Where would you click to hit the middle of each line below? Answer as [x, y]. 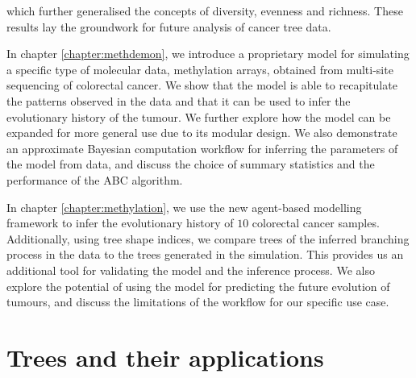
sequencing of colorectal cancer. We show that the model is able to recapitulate [202, 85]
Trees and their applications [165, 357]
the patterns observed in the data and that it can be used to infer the [179, 100]
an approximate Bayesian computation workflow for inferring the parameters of [202, 148]
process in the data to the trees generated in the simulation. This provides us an [205, 254]
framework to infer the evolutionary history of [120, 223]
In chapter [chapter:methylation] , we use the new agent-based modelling [184, 207]
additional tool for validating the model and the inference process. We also [191, 270]
